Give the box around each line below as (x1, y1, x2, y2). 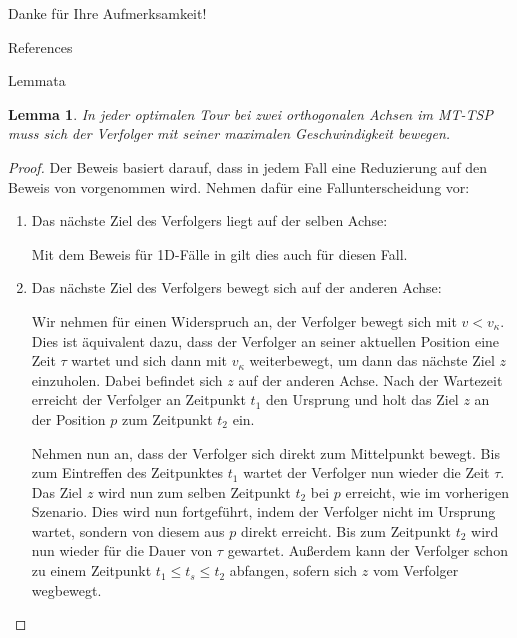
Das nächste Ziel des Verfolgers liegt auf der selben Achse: (31, 210, 388, 231)
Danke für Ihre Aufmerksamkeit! (8, 3, 207, 23)
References (8, 36, 73, 57)
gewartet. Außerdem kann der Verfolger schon (227, 540, 508, 561)
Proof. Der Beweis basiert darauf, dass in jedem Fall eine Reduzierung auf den (8, 156, 488, 177)
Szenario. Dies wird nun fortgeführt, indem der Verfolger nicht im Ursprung (31, 501, 496, 522)
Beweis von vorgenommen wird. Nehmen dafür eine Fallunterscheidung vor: (8, 176, 470, 197)
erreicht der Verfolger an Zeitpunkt (31, 389, 246, 410)
